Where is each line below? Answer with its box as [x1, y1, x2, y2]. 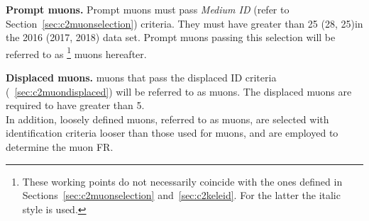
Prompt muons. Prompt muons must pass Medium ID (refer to [6, 2, 290, 16]
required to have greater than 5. [6, 98, 145, 113]
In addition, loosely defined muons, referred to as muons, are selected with [6, 111, 329, 126]
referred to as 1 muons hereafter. [6, 44, 147, 61]
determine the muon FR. [6, 140, 114, 154]
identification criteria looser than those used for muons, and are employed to [6, 125, 338, 140]
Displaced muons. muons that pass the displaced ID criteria [6, 70, 277, 85]
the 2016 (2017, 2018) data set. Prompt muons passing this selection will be [6, 30, 336, 45]
